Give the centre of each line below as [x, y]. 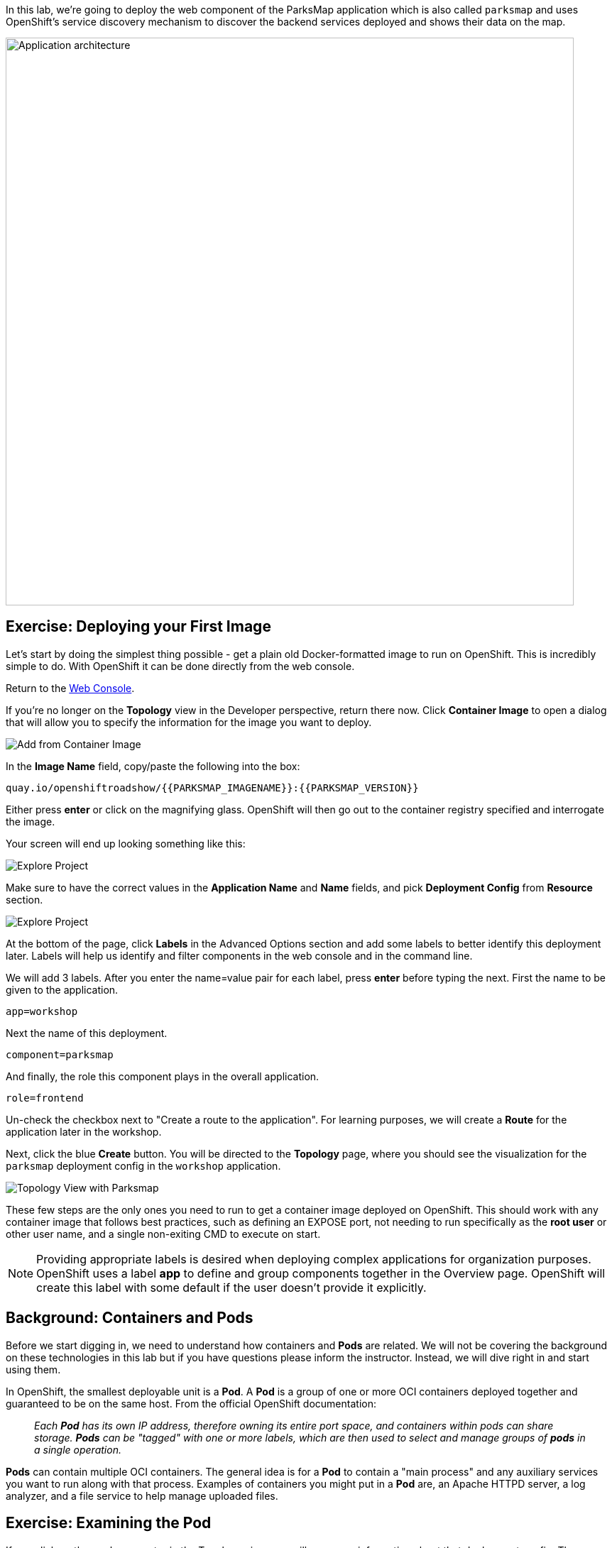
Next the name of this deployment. [87, 1033]
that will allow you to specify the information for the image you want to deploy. [189, 722]
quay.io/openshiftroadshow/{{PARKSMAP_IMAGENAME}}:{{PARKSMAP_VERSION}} [212, 787]
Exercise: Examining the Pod [109, 1523]
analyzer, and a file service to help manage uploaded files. [142, 1495]
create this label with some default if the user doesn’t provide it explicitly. [231, 1287]
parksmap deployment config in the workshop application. [143, 1165]
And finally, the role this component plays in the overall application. [163, 1076]
